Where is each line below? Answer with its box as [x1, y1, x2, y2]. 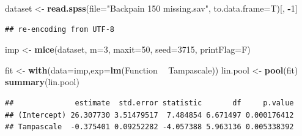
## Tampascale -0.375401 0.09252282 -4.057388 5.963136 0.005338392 [5, 123, 294, 132]
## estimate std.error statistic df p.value [5, 98, 294, 107]
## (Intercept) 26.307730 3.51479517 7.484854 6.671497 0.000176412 [5, 110, 294, 119]
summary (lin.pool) [5, 75, 79, 88]
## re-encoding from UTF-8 [5, 25, 114, 34]
